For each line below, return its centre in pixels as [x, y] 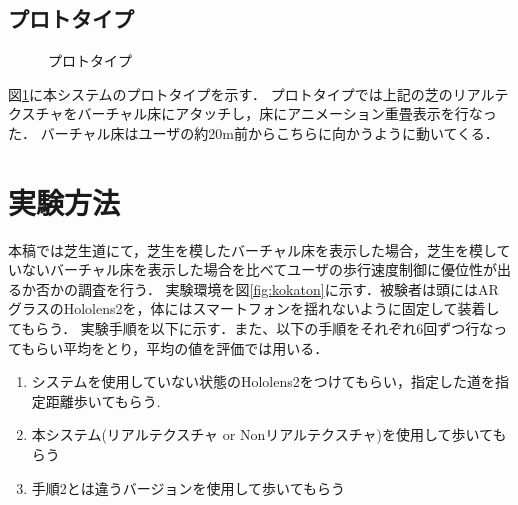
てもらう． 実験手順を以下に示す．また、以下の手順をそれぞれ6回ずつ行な [251, 328]
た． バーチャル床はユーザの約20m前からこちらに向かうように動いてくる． [253, 132]
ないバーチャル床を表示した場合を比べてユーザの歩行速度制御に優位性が [259, 269]
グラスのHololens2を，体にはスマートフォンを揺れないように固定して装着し [254, 308]
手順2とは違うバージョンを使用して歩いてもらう [188, 487]
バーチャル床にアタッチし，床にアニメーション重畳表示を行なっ [287, 113]
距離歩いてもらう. [103, 400]
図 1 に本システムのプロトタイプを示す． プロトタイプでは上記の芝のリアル [251, 93]
